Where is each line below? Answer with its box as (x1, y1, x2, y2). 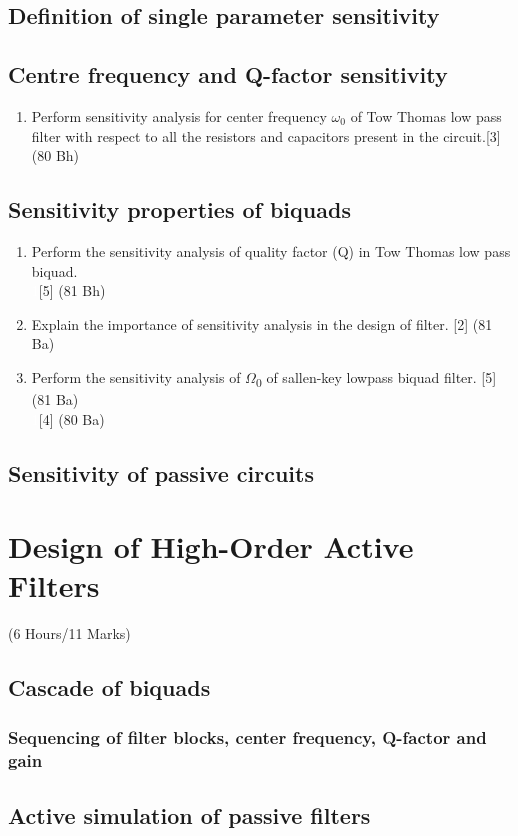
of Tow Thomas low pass (350, 105, 502, 126)
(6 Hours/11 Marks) (8, 623, 131, 644)
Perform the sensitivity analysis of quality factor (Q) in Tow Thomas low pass (31, 240, 511, 261)
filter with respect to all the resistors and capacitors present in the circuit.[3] (31, 125, 501, 146)
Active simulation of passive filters (8, 799, 371, 830)
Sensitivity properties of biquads (8, 194, 351, 225)
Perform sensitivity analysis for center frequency (31, 105, 327, 126)
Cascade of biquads (8, 672, 211, 703)
